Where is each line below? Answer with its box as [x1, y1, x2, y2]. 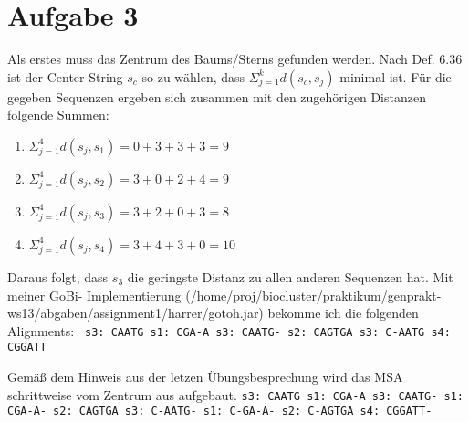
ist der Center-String [7, 67, 123, 86]
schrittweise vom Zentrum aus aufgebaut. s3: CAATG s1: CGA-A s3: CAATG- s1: [7, 385, 464, 404]
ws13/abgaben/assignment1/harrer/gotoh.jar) [7, 303, 264, 322]
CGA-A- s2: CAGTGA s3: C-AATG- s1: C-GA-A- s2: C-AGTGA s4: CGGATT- [7, 405, 433, 418]
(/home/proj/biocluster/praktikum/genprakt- [185, 285, 442, 304]
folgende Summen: [7, 105, 109, 124]
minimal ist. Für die [339, 67, 452, 86]
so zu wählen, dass [141, 67, 245, 86]
